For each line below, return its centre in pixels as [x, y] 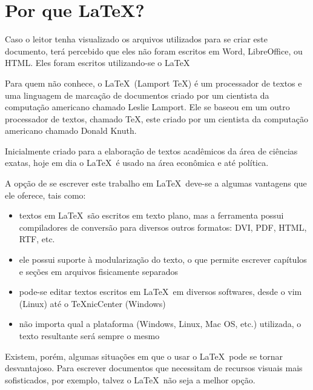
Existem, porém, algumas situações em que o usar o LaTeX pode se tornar [144, 356]
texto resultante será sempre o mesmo [89, 335]
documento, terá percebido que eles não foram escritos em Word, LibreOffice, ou [154, 51]
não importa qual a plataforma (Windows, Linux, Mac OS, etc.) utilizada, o [160, 324]
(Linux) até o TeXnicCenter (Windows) [92, 303]
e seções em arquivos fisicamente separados [98, 271]
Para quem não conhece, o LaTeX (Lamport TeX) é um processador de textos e [153, 83]
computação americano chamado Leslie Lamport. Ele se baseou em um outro [147, 107]
